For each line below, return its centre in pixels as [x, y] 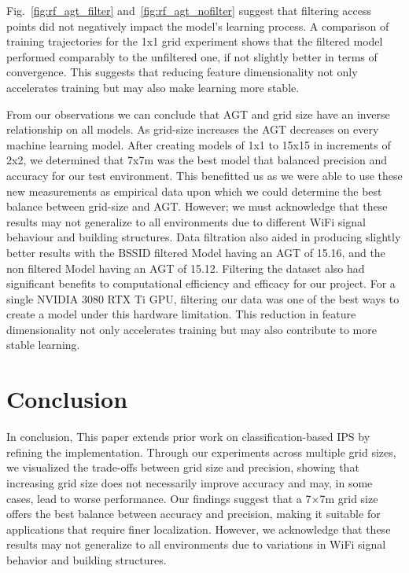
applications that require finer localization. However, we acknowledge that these [199, 529]
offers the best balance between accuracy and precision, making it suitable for [193, 514]
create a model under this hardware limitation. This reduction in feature [181, 314]
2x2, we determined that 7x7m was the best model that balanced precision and [197, 160]
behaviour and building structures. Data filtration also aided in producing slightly [204, 237]
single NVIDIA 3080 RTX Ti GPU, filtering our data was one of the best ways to [203, 298]
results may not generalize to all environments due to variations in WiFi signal [196, 544]
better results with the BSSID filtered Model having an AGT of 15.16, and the [196, 252]
